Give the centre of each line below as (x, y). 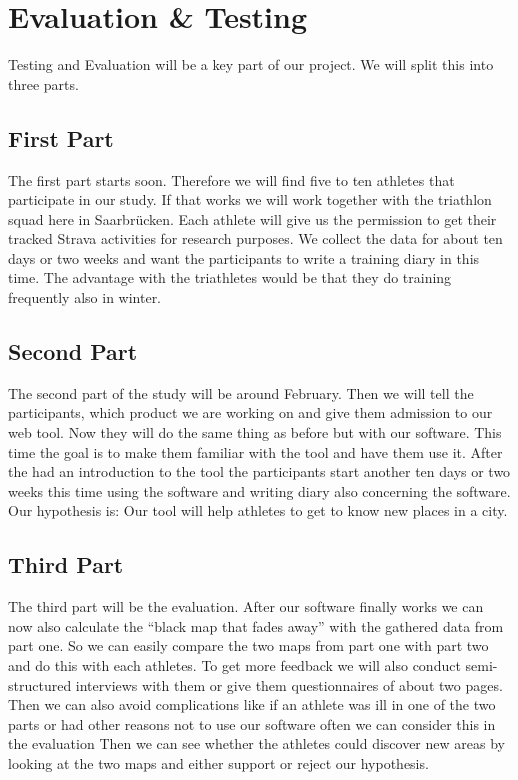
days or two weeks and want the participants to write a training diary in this (244, 257)
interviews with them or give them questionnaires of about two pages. (289, 684)
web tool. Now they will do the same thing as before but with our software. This (255, 432)
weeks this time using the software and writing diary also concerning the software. (259, 490)
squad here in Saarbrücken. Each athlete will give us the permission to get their (252, 218)
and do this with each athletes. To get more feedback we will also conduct (234, 665)
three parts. (43, 83)
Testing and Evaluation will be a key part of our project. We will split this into (251, 64)
